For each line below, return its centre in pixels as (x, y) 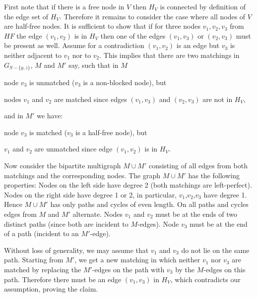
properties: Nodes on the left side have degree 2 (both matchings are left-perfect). (128, 185)
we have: (50, 116)
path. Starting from (34, 260)
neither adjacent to (33, 55)
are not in (218, 99)
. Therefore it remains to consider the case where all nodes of (152, 16)
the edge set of (26, 16)
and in (14, 116)
